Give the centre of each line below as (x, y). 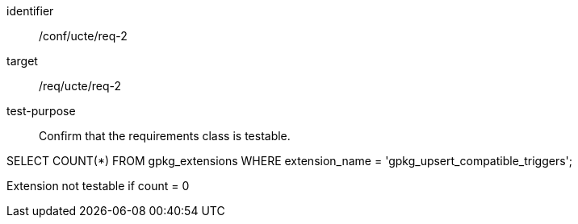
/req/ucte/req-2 (80, 86)
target (22, 61)
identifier (30, 11)
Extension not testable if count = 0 (98, 186)
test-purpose (41, 111)
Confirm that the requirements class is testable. (165, 136)
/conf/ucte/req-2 (83, 36)
